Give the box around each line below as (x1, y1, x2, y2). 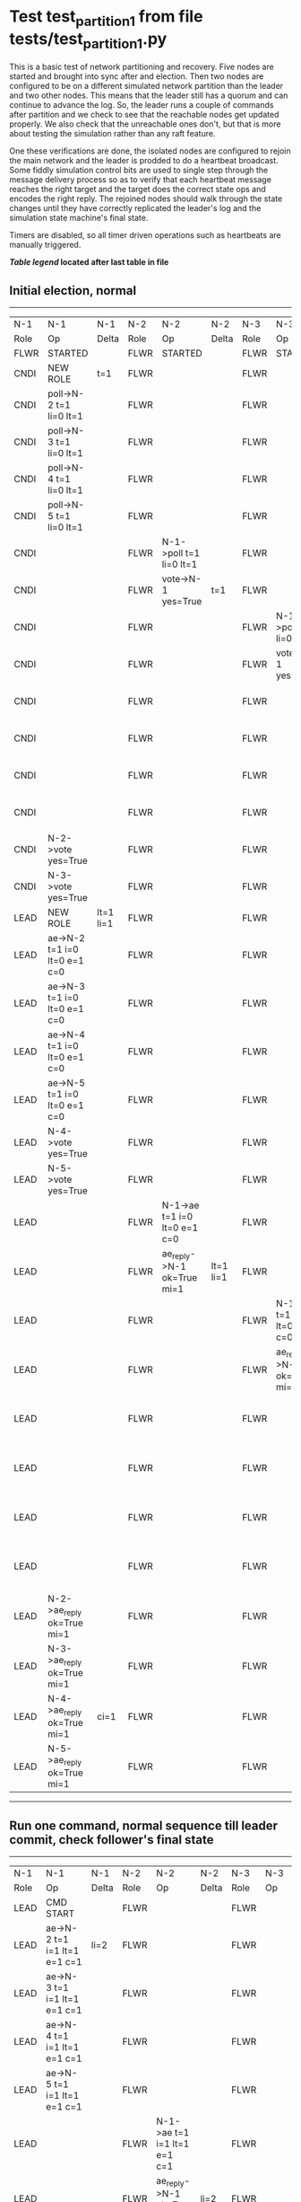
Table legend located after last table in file (9, 257, 169, 268)
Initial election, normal (9, 283, 137, 298)
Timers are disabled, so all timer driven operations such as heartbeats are (9, 230, 281, 241)
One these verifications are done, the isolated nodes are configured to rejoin (9, 145, 291, 156)
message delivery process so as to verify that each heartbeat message (9, 174, 271, 185)
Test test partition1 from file (9, 6, 203, 30)
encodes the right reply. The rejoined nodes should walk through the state (9, 193, 283, 204)
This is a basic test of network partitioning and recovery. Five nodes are (9, 61, 275, 73)
